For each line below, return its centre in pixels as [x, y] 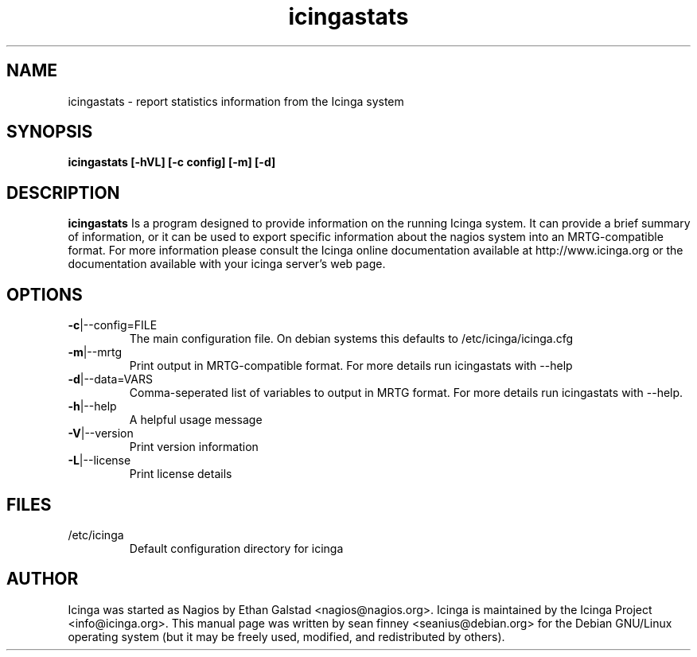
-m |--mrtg [95, 352]
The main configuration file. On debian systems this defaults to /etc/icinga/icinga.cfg [351, 339]
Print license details [181, 474]
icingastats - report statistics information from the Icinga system [236, 101]
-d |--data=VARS [110, 379]
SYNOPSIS [50, 132]
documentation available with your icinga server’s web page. [227, 264]
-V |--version [101, 433]
